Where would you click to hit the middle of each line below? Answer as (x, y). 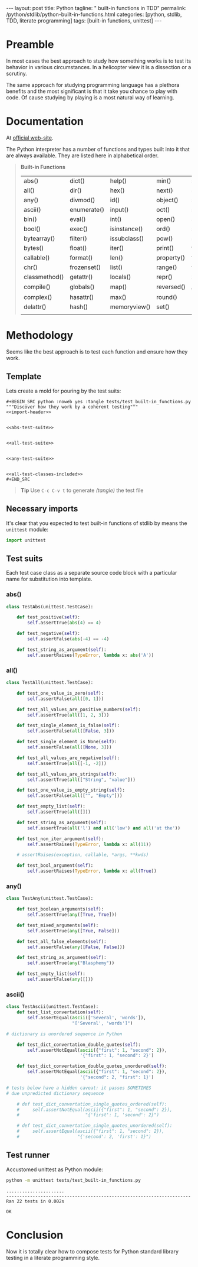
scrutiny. (17, 73)
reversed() (171, 287)
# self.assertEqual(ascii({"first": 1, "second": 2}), (91, 1131)
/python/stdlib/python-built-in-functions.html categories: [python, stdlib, (94, 14)
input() (119, 209)
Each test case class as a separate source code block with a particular (92, 573)
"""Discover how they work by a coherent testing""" (72, 407)
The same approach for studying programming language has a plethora (93, 85)
